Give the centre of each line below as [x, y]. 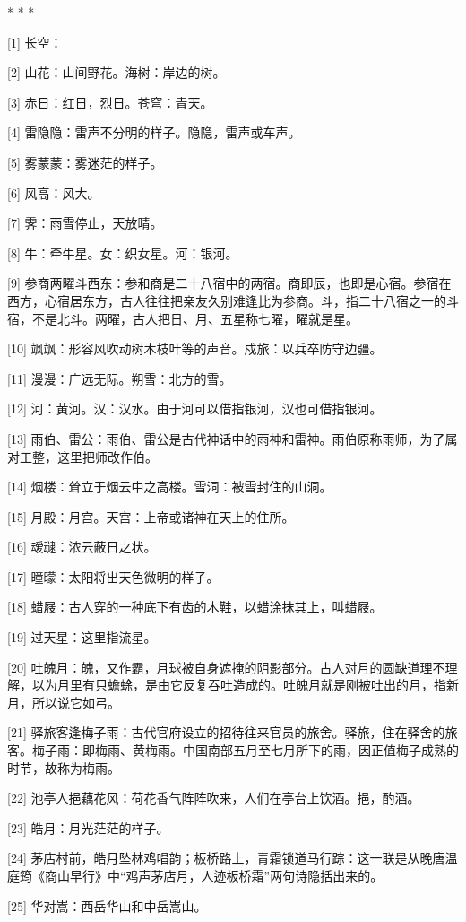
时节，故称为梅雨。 [64, 767]
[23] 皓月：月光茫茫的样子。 [88, 827]
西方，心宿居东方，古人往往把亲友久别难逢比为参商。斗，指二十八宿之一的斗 [233, 300]
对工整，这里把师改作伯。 [82, 456]
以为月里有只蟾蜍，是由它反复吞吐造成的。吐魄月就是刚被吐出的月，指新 [245, 685]
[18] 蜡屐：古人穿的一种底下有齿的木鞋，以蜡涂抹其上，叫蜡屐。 [195, 607]
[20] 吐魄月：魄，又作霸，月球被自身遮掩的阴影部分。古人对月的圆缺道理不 [226, 667]
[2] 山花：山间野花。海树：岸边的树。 [116, 72]
